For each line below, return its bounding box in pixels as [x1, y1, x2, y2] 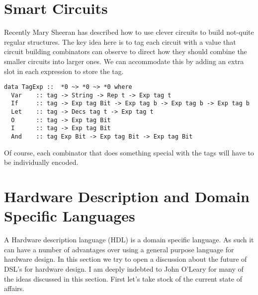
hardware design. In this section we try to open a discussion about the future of [4, 254, 247, 264]
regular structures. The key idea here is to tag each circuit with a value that [4, 36, 236, 47]
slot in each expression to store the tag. [4, 66, 124, 76]
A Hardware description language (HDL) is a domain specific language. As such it [4, 234, 254, 245]
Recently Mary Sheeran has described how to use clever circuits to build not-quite [4, 27, 254, 37]
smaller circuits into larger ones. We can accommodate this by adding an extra [4, 56, 244, 66]
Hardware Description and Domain [4, 186, 250, 207]
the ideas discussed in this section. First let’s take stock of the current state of [4, 273, 242, 284]
